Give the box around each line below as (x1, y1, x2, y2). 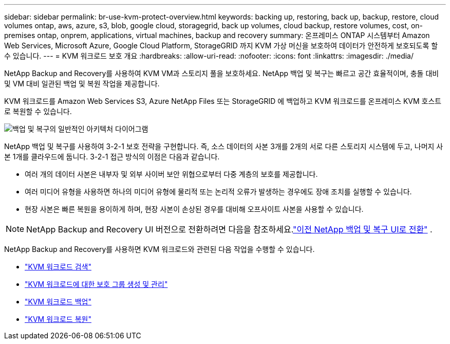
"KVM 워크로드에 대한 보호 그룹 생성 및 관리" (25, 280, 168, 288)
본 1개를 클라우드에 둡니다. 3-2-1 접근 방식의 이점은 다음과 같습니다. (4, 152, 220, 161)
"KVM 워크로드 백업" (25, 297, 91, 306)
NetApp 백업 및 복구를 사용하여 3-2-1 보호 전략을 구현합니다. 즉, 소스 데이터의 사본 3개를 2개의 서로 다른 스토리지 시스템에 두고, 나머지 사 (4, 142, 443, 151)
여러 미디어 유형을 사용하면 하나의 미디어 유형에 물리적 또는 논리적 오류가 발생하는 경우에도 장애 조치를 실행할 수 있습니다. (25, 187, 412, 196)
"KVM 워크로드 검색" (25, 262, 91, 271)
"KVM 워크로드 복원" (25, 315, 91, 323)
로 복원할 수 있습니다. (4, 107, 72, 116)
